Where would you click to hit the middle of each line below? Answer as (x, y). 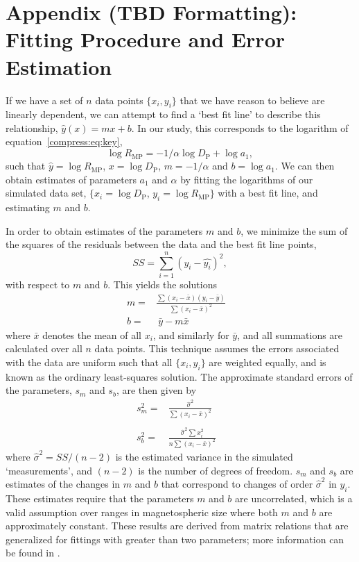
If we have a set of (44, 100)
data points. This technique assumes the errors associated (217, 348)
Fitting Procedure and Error (146, 39)
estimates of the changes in (63, 484)
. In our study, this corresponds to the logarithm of (240, 127)
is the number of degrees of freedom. (216, 470)
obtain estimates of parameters (71, 179)
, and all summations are (290, 334)
